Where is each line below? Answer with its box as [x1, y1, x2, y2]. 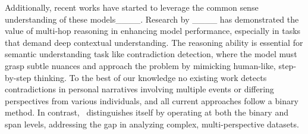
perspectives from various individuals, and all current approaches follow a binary [5, 94, 298, 107]
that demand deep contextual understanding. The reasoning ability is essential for [5, 36, 303, 48]
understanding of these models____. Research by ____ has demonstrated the [5, 13, 299, 25]
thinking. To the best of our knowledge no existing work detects [34, 71, 267, 83]
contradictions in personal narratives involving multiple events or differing [5, 83, 274, 95]
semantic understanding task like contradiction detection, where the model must [5, 48, 297, 60]
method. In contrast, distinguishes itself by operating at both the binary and [5, 106, 288, 119]
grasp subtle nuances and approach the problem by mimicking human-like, [5, 59, 276, 71]
